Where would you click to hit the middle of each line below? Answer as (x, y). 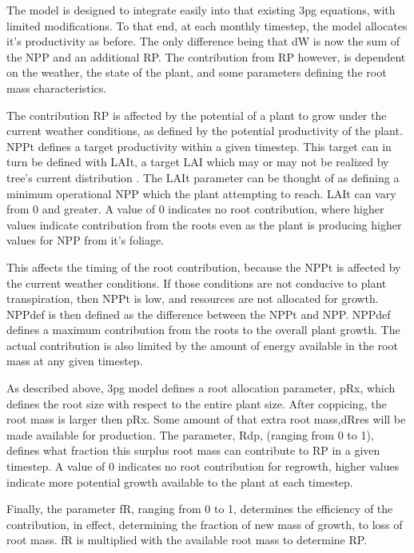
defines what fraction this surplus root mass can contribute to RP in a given (193, 450)
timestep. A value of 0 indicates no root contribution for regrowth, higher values (203, 466)
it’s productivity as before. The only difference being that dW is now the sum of (203, 41)
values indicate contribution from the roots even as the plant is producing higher (204, 224)
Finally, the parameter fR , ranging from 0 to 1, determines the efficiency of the (200, 509)
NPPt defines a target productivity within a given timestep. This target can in (199, 146)
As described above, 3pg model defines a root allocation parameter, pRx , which (201, 388)
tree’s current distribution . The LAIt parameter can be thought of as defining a (203, 177)
